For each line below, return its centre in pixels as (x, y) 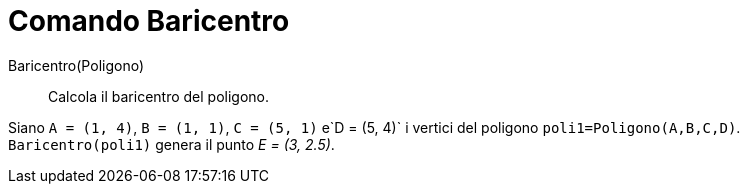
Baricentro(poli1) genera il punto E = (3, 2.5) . (171, 144)
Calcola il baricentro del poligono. (159, 96)
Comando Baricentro (149, 21)
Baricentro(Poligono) (76, 65)
